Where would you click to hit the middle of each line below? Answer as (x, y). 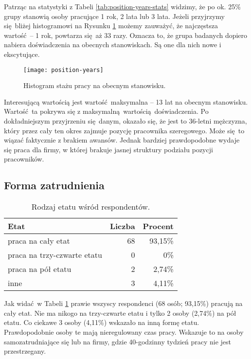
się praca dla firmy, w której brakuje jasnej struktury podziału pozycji (108, 149)
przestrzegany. (25, 351)
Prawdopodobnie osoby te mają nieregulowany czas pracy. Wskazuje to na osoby (124, 332)
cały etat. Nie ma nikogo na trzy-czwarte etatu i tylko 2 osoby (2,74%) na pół (120, 313)
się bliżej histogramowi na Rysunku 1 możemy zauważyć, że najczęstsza (111, 26)
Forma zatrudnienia (54, 185)
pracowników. (24, 159)
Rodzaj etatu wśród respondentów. (91, 207)
